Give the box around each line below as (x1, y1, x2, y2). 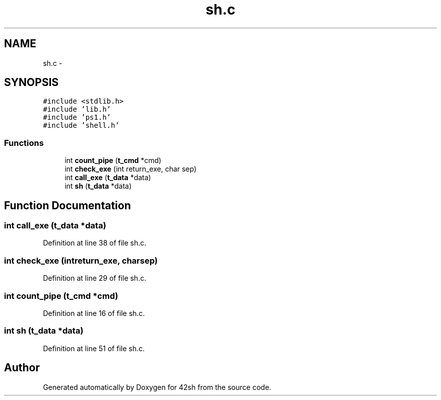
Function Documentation (4, 199, 131, 212)
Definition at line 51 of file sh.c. (43, 344, 145, 353)
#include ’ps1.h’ (43, 113, 111, 122)
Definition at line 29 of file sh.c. (43, 274, 146, 283)
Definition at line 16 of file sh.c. (43, 308, 145, 317)
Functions (4, 137, 44, 148)
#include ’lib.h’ (43, 105, 111, 114)
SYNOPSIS (4, 76, 59, 89)
